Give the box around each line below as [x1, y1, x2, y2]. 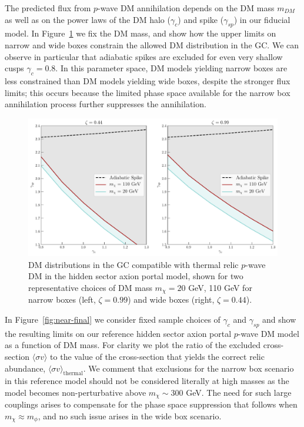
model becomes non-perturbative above [5, 386, 146, 398]
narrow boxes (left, [28, 293, 96, 306]
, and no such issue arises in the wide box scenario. [38, 409, 222, 422]
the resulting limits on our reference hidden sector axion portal [5, 327, 232, 339]
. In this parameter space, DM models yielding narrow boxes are [55, 62, 288, 74]
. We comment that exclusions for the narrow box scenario [83, 362, 294, 374]
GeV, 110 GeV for [188, 281, 252, 293]
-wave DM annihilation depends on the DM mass [98, 2, 275, 14]
